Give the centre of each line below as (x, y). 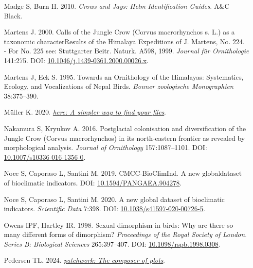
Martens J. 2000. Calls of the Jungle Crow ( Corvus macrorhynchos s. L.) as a (119, 32)
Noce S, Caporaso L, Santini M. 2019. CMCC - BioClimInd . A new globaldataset (123, 173)
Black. (13, 15)
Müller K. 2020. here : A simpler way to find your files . (85, 112)
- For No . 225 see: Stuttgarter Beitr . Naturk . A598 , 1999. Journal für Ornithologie (126, 51)
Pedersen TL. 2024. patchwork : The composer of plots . (85, 260)
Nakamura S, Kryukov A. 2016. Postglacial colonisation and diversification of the (125, 128)
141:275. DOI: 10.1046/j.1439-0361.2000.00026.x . (76, 60)
